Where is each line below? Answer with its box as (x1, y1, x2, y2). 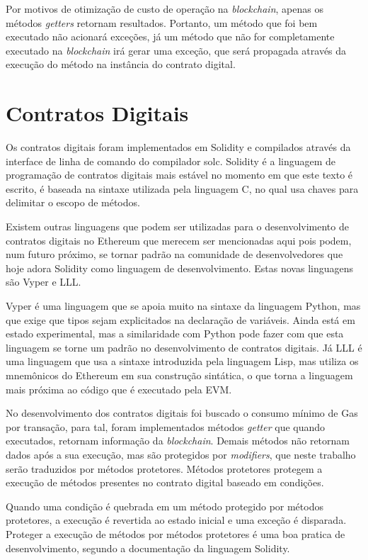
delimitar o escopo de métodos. (6, 195, 140, 210)
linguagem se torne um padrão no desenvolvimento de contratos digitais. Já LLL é (6, 340, 362, 354)
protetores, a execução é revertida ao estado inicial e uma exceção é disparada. (6, 513, 347, 527)
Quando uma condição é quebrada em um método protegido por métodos (6, 498, 323, 513)
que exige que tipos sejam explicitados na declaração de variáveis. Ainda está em (6, 312, 355, 327)
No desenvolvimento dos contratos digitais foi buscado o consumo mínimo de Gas (6, 405, 358, 420)
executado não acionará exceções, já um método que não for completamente (6, 29, 335, 44)
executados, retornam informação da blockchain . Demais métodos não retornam (6, 433, 350, 448)
